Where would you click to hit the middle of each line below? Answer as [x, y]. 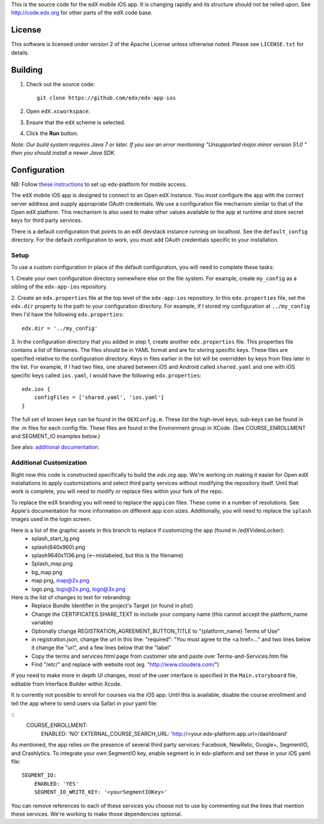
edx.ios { [36, 389]
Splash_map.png [52, 564]
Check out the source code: [61, 84]
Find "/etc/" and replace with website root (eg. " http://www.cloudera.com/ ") [125, 664]
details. [20, 52]
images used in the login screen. [51, 519]
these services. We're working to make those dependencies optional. [97, 814]
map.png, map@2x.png [61, 581]
